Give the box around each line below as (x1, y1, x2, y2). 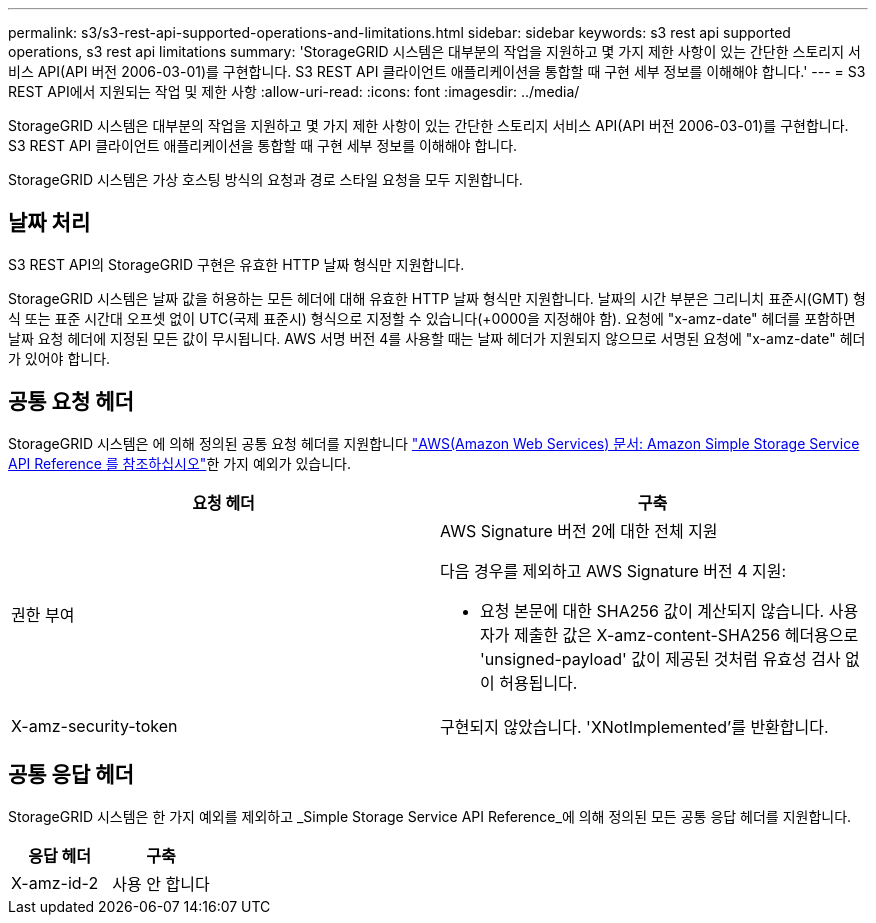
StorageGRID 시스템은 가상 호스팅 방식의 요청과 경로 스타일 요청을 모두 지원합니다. (8, 171, 523, 188)
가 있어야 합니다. (8, 349, 111, 367)
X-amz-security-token (11, 715, 178, 736)
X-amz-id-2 (11, 872, 99, 893)
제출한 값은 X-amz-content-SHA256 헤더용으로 (513, 624, 859, 645)
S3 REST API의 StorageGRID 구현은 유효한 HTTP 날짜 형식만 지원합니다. (8, 255, 465, 273)
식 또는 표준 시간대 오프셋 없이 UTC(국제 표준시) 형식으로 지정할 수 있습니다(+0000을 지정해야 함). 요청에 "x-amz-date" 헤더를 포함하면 (8, 309, 856, 327)
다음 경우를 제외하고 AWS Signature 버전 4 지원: (440, 560, 787, 581)
